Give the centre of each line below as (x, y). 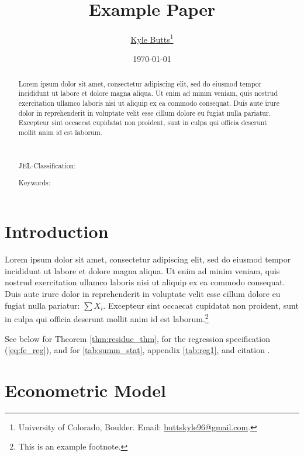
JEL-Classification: (47, 166)
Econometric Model (86, 390)
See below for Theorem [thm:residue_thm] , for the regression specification (137, 338)
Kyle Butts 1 (152, 38)
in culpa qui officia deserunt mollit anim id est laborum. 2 (107, 318)
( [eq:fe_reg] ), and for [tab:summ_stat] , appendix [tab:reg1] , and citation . (137, 350)
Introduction (57, 231)
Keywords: (34, 182)
